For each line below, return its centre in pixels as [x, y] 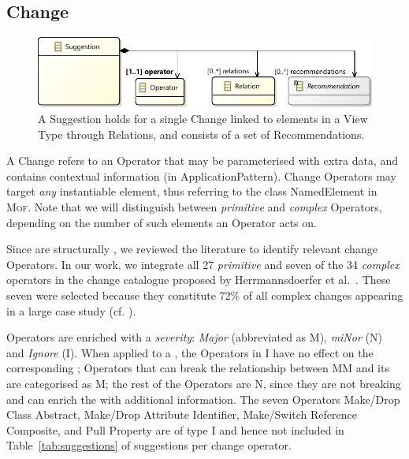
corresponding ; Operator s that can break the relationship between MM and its [198, 368]
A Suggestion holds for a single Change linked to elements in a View [203, 118]
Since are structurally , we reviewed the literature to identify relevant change [192, 249]
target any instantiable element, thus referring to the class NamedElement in [192, 191]
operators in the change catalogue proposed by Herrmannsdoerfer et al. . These [199, 280]
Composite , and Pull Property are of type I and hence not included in [175, 429]
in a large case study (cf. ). [71, 310]
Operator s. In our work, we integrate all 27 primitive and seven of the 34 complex [203, 264]
